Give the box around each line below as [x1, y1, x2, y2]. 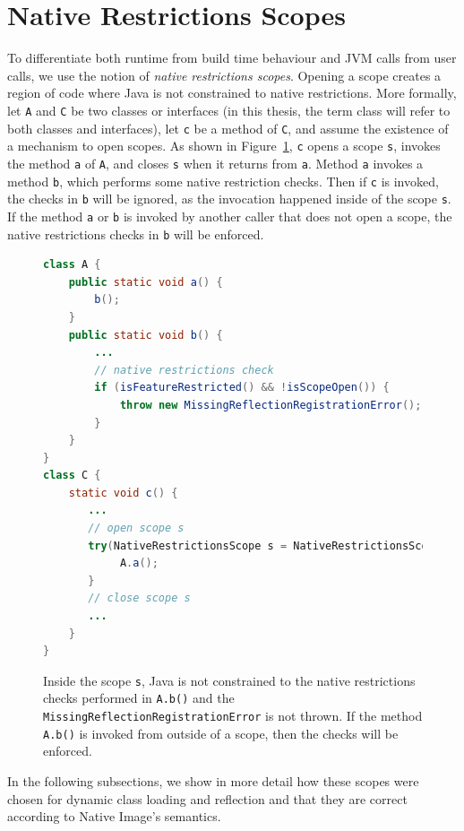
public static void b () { [68, 328, 223, 342]
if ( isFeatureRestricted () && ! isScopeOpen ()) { [94, 381, 390, 394]
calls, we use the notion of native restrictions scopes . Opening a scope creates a [7, 65, 442, 84]
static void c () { [68, 486, 178, 499]
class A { [43, 258, 101, 272]
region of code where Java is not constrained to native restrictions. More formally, [7, 83, 457, 102]
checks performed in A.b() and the [43, 688, 235, 707]
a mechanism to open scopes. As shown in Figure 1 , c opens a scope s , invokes [7, 136, 441, 155]
